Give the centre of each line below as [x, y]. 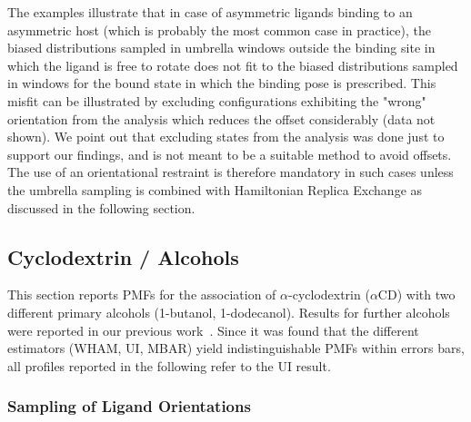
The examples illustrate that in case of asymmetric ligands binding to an [210, 12]
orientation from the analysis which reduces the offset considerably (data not [221, 118]
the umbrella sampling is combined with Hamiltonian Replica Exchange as [215, 189]
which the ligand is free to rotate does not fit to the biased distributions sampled [233, 65]
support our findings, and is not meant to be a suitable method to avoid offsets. [230, 154]
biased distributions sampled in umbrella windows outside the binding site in [221, 48]
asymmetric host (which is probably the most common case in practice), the [219, 29]
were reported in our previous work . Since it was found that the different [213, 330]
